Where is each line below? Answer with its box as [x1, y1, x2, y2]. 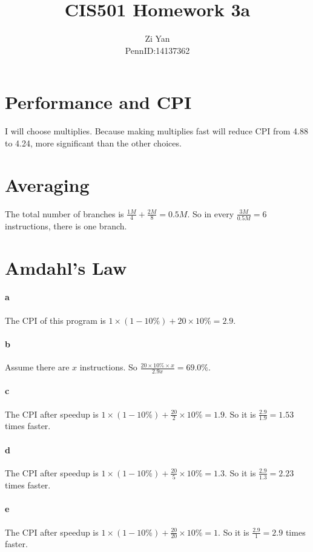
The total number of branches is [5, 207, 124, 220]
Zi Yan [145, 32, 170, 45]
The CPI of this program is [5, 314, 106, 326]
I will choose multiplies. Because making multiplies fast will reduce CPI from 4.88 [5, 125, 308, 137]
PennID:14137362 [125, 44, 190, 56]
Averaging [5, 172, 90, 197]
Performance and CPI [5, 90, 192, 114]
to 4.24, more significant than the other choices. [5, 136, 182, 149]
